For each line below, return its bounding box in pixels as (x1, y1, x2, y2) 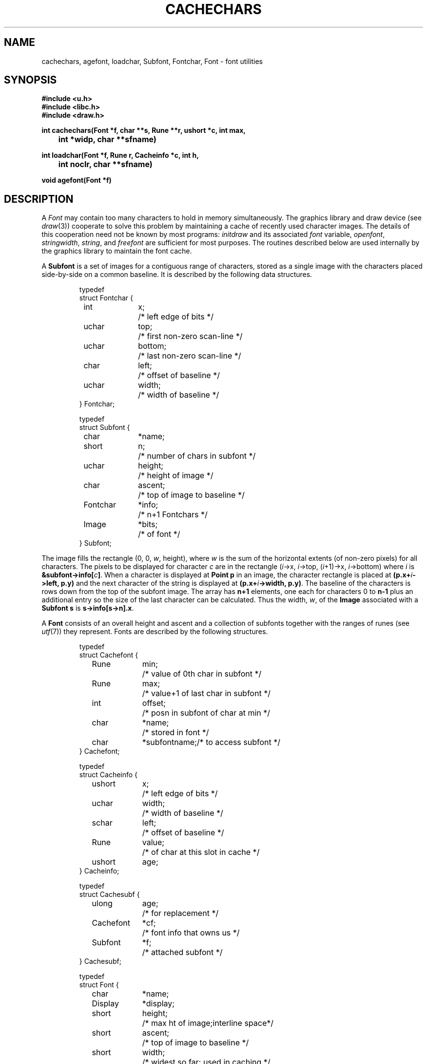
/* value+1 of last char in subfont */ (142, 688, 271, 699)
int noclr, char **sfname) (58, 159, 153, 170)
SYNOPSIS (4, 74, 57, 86)
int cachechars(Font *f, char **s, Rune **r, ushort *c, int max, (41, 126, 246, 135)
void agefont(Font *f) (41, 176, 112, 185)
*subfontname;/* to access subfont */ (142, 737, 280, 747)
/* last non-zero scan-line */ (138, 351, 241, 361)
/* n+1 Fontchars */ (138, 510, 208, 520)
